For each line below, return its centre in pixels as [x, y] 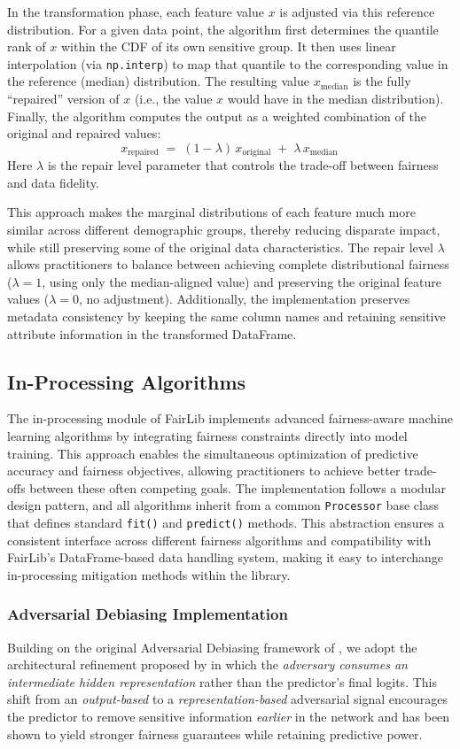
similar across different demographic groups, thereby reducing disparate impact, [224, 230]
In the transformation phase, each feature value [136, 12]
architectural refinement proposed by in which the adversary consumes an [207, 664]
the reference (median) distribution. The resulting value [158, 81]
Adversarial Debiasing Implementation [148, 614]
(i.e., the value [173, 99]
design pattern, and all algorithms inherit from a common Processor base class [223, 505]
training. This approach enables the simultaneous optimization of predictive [213, 453]
